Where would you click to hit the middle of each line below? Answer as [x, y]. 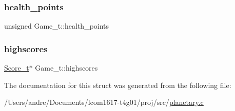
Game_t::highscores [66, 68]
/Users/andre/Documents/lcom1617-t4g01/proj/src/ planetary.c [104, 102]
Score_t [17, 68]
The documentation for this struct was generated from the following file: [118, 85]
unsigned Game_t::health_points [57, 26]
